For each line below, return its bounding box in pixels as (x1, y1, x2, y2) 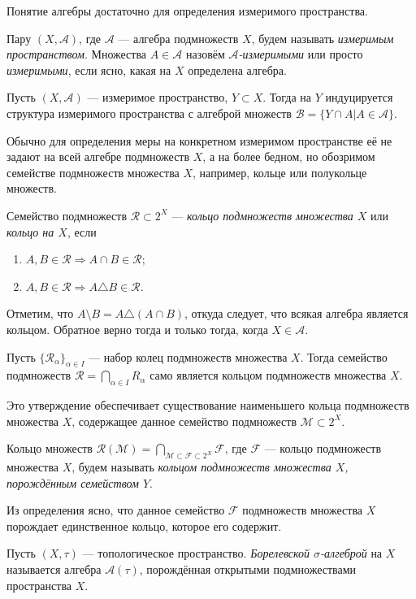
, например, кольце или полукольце (193, 163, 367, 180)
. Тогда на (262, 89, 312, 106)
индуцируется (325, 89, 393, 106)
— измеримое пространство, (87, 89, 228, 106)
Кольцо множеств (6, 440, 93, 457)
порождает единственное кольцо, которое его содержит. (6, 517, 282, 534)
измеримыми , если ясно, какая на (6, 61, 171, 78)
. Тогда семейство (300, 348, 388, 365)
